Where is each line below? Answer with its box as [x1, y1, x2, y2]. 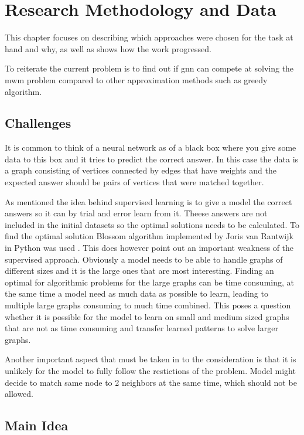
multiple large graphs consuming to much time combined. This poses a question [5, 299, 291, 311]
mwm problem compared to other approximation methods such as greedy [5, 73, 268, 86]
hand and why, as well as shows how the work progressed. [5, 42, 211, 55]
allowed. [5, 388, 33, 400]
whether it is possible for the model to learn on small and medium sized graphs [5, 310, 289, 322]
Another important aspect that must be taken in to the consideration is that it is [5, 353, 296, 365]
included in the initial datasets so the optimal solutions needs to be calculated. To [5, 218, 299, 230]
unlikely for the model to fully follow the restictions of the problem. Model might [5, 364, 296, 376]
